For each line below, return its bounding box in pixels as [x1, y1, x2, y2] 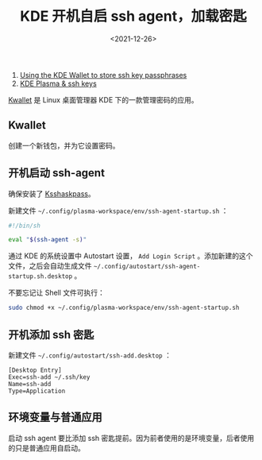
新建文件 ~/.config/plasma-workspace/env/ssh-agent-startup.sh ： [8, 206, 229, 215]
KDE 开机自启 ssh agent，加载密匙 [19, 7, 248, 25]
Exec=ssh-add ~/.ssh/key [8, 373, 91, 381]
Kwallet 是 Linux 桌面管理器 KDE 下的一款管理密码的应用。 [8, 95, 198, 104]
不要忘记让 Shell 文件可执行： [8, 288, 106, 298]
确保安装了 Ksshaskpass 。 [8, 188, 95, 199]
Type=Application [8, 387, 66, 395]
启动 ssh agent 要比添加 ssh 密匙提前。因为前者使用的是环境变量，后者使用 [8, 433, 255, 443]
